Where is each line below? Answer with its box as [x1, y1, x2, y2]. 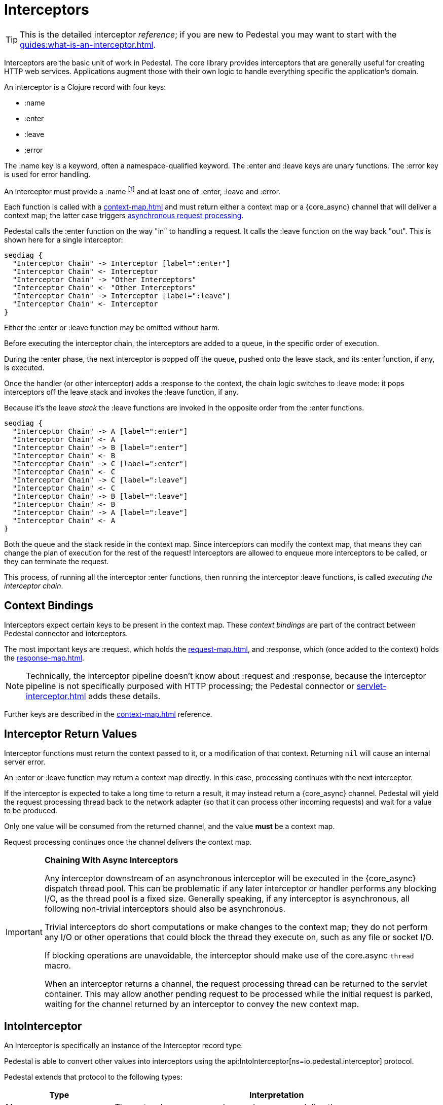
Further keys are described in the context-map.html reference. [4, 710, 212, 719]
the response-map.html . [4, 653, 85, 663]
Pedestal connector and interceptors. [4, 629, 128, 638]
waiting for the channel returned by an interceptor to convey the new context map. [44, 999, 359, 1010]
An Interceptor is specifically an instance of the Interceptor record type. [4, 1041, 243, 1050]
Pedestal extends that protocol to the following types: [4, 1072, 182, 1081]
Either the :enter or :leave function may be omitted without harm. [4, 323, 220, 332]
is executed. [4, 363, 45, 372]
